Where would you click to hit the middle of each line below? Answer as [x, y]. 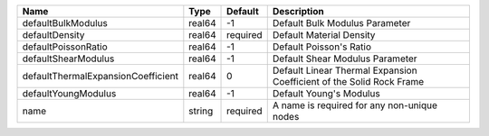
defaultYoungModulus [69, 93]
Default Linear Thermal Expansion [345, 70]
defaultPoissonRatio [65, 47]
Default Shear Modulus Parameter [345, 59]
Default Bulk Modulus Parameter [341, 23]
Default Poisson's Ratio [321, 47]
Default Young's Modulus [326, 93]
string [201, 111]
